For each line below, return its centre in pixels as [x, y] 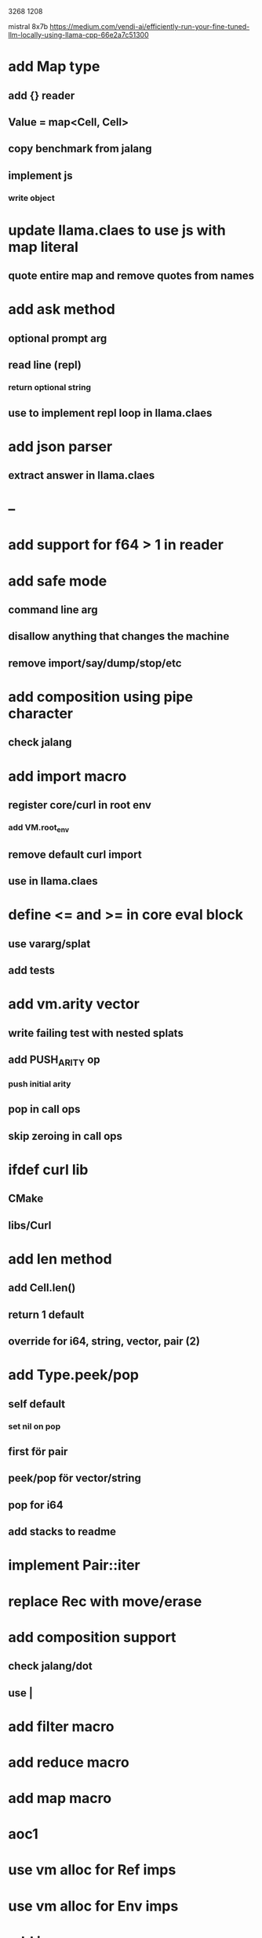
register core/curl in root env [80, 805]
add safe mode [58, 581]
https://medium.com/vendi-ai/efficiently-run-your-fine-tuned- [150, 26]
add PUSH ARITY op [54, 1060]
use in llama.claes [53, 881]
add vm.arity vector [74, 1004]
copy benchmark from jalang [80, 149]
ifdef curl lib [48, 1170]
